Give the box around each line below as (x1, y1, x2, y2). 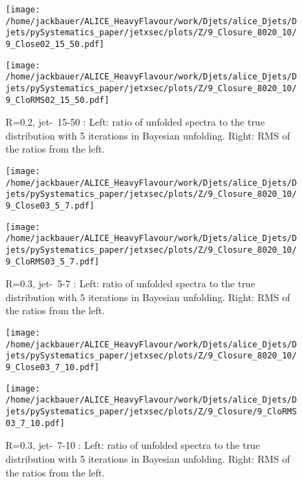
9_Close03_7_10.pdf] (6, 363, 100, 373)
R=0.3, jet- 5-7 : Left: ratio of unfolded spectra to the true (6, 276, 255, 291)
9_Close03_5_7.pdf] (6, 201, 94, 211)
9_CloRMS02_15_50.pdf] (6, 95, 110, 105)
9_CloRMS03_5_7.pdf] (6, 256, 100, 267)
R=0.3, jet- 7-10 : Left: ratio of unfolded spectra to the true (6, 438, 260, 452)
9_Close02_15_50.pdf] (6, 39, 105, 49)
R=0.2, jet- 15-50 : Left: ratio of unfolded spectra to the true (6, 115, 265, 129)
